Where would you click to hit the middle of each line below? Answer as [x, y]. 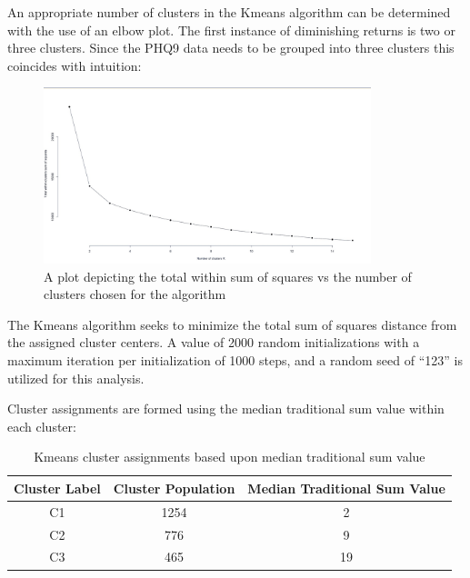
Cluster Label [57, 488]
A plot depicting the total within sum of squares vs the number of [228, 276]
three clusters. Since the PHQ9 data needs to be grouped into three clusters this [231, 48]
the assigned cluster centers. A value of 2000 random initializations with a [214, 342]
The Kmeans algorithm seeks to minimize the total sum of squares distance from [232, 324]
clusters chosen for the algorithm [135, 294]
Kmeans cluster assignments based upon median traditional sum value [230, 457]
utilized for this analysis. [76, 378]
